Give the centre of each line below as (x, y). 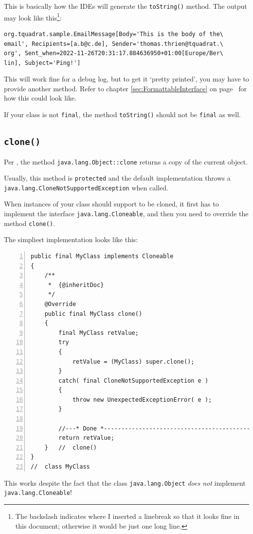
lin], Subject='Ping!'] (42, 63)
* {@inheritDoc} (76, 285)
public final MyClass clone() (93, 314)
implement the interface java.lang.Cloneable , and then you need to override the (126, 214)
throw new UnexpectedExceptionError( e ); (142, 400)
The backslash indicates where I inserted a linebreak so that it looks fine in (127, 516)
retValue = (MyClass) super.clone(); (133, 361)
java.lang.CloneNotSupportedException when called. (86, 187)
